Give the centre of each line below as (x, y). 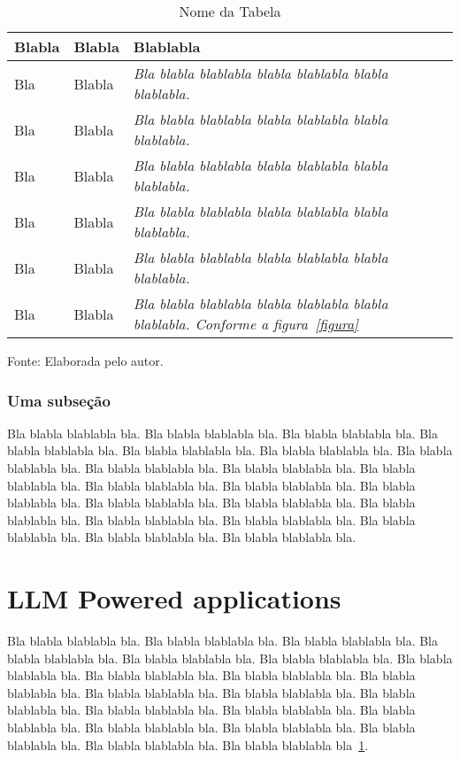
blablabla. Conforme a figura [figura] (246, 324)
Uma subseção (59, 400)
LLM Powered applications (174, 598)
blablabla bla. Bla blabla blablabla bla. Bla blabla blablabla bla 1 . (188, 744)
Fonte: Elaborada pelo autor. (85, 360)
